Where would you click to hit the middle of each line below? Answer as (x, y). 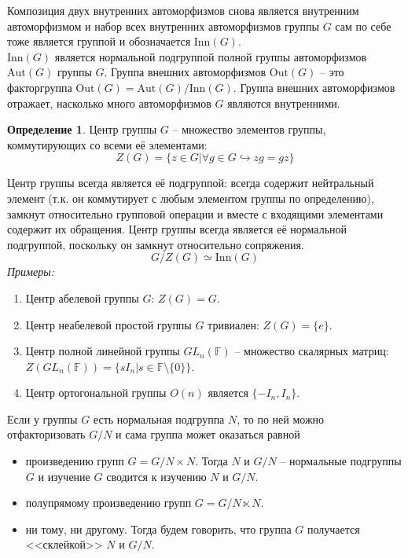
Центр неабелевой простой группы (108, 324)
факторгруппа (40, 87)
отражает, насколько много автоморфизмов (109, 103)
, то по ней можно (281, 418)
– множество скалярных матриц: (312, 351)
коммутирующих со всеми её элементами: (107, 144)
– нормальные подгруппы (341, 461)
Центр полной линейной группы (103, 351)
